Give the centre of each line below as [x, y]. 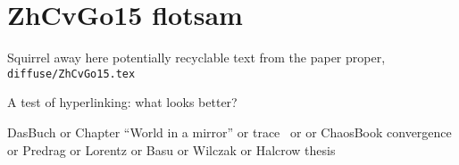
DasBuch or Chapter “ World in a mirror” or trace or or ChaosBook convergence [229, 132]
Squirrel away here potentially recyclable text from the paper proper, [196, 58]
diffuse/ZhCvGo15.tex [71, 74]
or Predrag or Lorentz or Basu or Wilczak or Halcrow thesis [171, 149]
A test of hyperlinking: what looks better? [122, 102]
